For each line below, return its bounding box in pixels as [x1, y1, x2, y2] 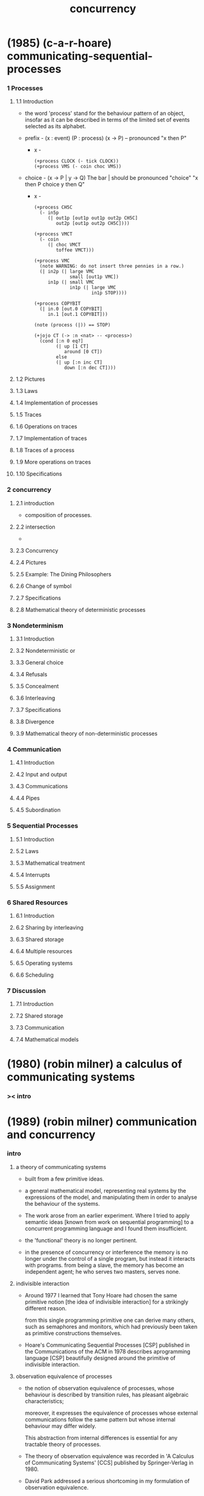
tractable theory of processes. [24, 1440, 101, 1448]
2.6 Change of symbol [15, 582, 72, 590]
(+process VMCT [33, 231, 72, 237]
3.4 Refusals [15, 671, 47, 678]
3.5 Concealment [15, 683, 59, 690]
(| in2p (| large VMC [39, 268, 94, 275]
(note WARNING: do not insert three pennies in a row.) [39, 263, 185, 269]
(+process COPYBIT [33, 301, 81, 307]
